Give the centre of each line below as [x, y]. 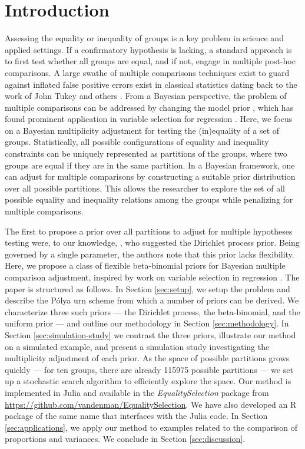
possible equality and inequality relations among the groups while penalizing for [149, 199]
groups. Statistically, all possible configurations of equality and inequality [137, 142]
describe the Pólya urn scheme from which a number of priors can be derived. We [152, 300]
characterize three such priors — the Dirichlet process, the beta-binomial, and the [152, 311]
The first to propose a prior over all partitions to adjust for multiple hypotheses [149, 231]
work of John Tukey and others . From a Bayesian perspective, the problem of [146, 96]
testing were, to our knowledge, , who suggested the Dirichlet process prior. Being [152, 242]
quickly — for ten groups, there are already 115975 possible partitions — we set [149, 369]
